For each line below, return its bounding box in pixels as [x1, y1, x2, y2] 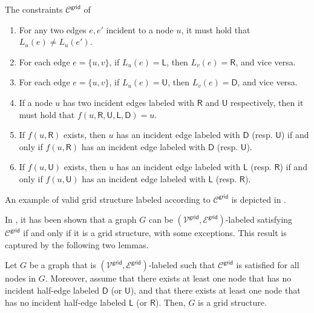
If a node [19, 96, 53, 108]
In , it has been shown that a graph [5, 213, 137, 226]
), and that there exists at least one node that [130, 283, 301, 296]
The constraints [5, 3, 63, 15]
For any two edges [19, 23, 87, 36]
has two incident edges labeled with [62, 96, 195, 108]
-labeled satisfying [225, 213, 293, 226]
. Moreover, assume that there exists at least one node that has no [45, 272, 292, 285]
